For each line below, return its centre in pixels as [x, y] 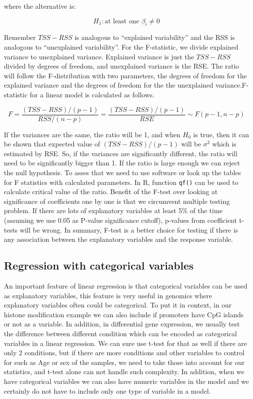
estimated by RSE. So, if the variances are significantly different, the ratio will [121, 153]
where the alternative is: [40, 6]
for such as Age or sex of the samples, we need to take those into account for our [124, 362]
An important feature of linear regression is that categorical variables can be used [126, 286]
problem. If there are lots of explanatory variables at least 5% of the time [113, 210]
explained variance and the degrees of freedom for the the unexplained [109, 85]
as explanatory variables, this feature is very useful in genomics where [108, 295]
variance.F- [232, 85]
